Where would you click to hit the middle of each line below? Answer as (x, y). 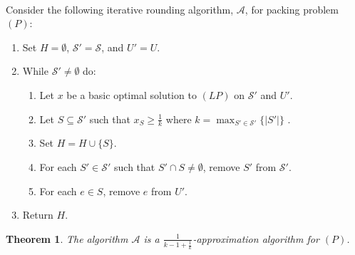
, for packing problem (292, 9)
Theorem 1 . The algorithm (67, 238)
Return (38, 215)
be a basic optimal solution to (132, 94)
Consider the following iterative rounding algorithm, (120, 9)
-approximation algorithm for (256, 238)
